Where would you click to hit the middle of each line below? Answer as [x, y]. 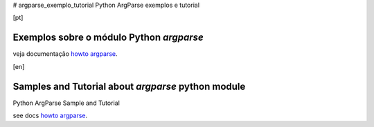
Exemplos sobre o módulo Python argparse [108, 38]
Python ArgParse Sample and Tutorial [66, 103]
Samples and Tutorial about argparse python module [129, 86]
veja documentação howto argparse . [65, 54]
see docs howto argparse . [50, 115]
